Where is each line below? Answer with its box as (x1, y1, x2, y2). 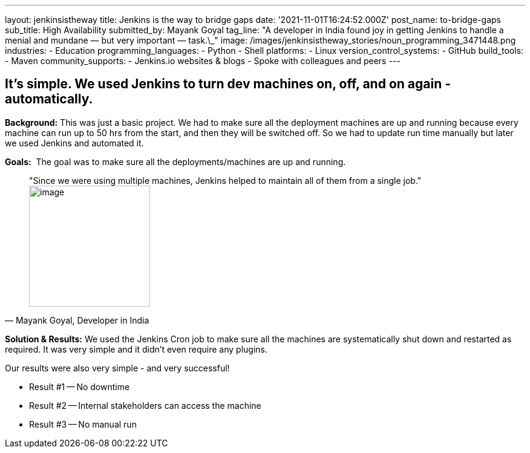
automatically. (5, 91, 93, 107)
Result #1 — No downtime (29, 381, 130, 392)
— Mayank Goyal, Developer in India (5, 314, 149, 325)
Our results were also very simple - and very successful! (5, 362, 230, 373)
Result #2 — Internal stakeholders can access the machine (29, 400, 261, 411)
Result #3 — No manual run (29, 419, 137, 429)
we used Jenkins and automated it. (5, 137, 144, 148)
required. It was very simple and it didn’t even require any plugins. (5, 344, 267, 354)
